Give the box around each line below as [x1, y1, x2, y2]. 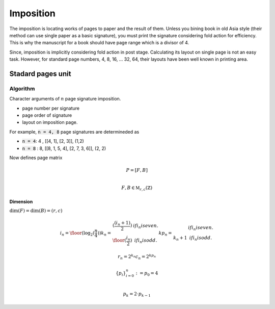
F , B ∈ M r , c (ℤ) [121, 185, 153, 192]
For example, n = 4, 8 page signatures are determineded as [9, 128, 140, 135]
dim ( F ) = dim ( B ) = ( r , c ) [9, 208, 63, 214]
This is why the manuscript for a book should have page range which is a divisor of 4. [9, 40, 189, 46]
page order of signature [22, 112, 72, 118]
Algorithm [9, 85, 35, 92]
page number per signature [22, 105, 80, 111]
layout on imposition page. [22, 119, 78, 125]
